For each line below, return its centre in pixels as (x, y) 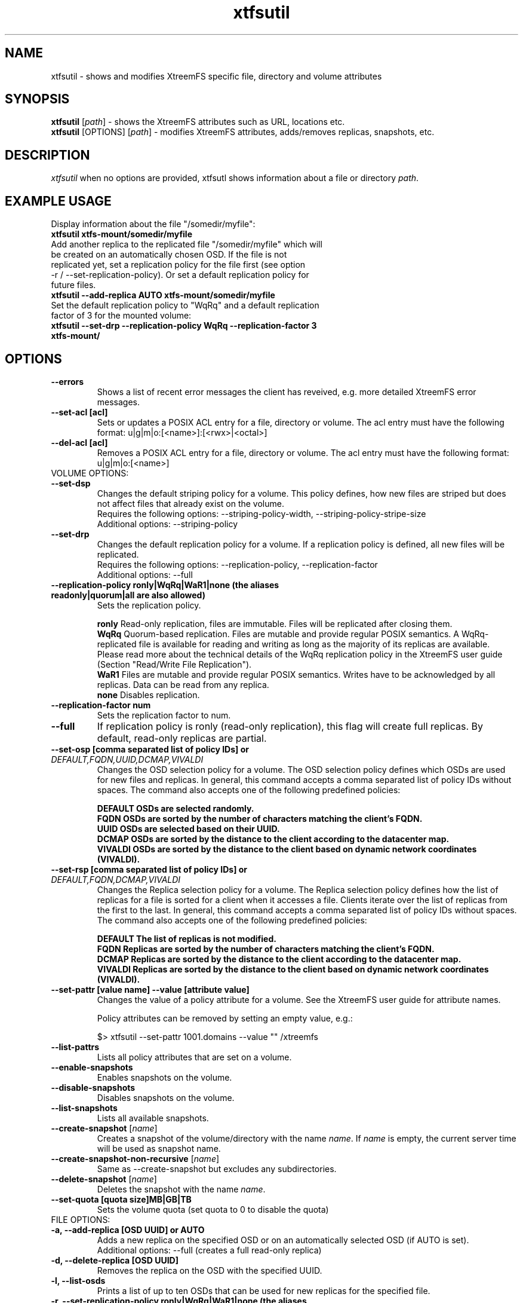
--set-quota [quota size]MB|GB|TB (121, 1199)
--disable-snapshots (93, 1087)
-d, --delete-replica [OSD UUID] (115, 1260)
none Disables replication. (148, 695)
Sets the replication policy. (149, 605)
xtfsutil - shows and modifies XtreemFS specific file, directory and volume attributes (216, 76)
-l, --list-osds (78, 1280)
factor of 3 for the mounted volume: (121, 316)
